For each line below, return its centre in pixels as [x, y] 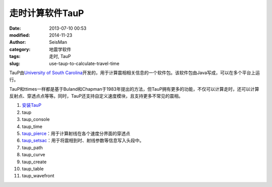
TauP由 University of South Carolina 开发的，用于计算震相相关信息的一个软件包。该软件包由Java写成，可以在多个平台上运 [135, 73]
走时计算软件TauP [47, 13]
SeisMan [58, 42]
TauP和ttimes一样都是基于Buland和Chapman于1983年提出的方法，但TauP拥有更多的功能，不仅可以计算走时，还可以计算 [134, 89]
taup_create [34, 162]
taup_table [33, 168]
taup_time [32, 127]
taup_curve [33, 155]
